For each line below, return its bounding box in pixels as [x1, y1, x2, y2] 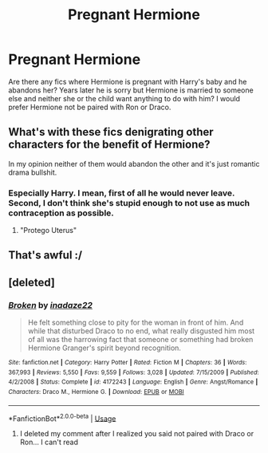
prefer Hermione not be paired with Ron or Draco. [8, 102, 171, 112]
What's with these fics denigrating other [8, 125, 214, 139]
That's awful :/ [8, 249, 82, 262]
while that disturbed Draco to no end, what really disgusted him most [27, 326, 255, 336]
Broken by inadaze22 [8, 299, 93, 310]
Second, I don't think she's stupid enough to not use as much [8, 197, 250, 208]
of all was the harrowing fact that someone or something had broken [27, 335, 254, 345]
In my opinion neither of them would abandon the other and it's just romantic [8, 159, 260, 168]
